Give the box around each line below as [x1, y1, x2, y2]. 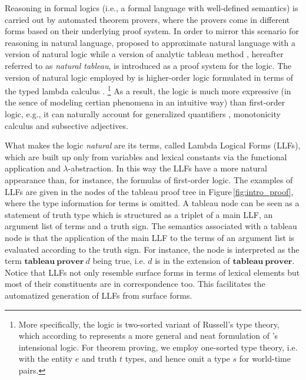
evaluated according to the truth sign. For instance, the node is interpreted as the [5, 243, 300, 255]
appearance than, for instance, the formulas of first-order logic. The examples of [5, 173, 293, 186]
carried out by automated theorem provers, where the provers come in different [5, 13, 290, 25]
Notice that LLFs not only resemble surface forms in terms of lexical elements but [5, 266, 300, 278]
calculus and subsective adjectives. [5, 119, 128, 131]
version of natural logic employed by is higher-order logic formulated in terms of [5, 71, 294, 83]
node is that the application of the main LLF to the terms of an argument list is [5, 231, 295, 243]
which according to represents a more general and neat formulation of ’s [18, 329, 278, 342]
